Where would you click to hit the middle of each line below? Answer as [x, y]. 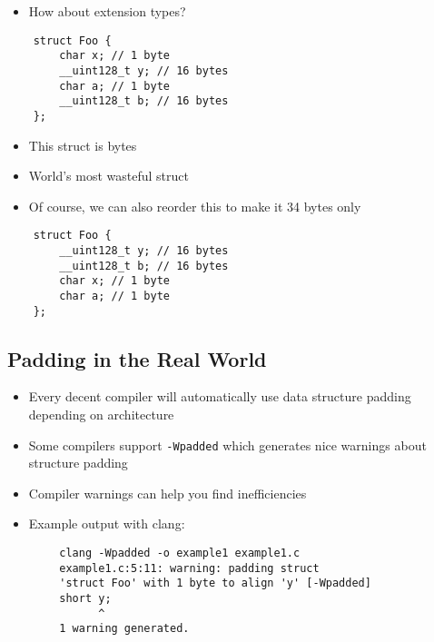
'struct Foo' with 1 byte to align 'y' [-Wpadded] [215, 583]
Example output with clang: [107, 523]
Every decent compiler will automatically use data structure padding [220, 396]
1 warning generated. [124, 629]
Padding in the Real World [137, 358]
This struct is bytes [83, 145]
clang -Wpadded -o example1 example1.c [180, 553]
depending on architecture [101, 415]
